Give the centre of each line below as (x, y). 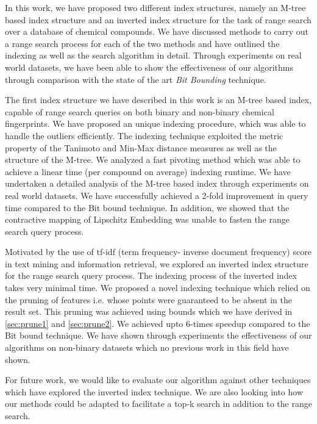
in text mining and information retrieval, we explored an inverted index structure (157, 263)
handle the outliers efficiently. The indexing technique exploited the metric (144, 135)
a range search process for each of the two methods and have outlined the (142, 43)
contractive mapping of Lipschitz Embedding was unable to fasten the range (147, 219)
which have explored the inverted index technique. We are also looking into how (154, 391)
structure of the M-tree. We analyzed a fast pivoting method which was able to (153, 160)
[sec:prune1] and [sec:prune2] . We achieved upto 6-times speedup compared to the (158, 323)
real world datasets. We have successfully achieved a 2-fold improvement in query (157, 195)
